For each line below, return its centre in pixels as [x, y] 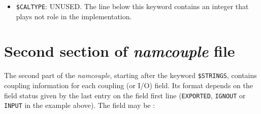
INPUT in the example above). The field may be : [80, 105]
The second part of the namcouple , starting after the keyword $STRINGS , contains [130, 75]
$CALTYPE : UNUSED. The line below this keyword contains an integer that [132, 6]
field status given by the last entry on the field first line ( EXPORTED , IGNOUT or [125, 95]
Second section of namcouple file [120, 51]
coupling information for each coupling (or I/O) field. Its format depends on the [128, 85]
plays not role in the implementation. [74, 16]
